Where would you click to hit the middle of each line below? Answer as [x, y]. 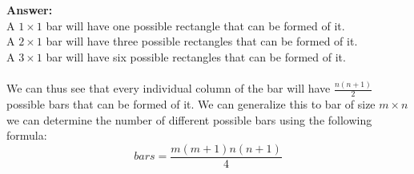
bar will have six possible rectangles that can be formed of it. [196, 56]
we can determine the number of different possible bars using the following [189, 119]
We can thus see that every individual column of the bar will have [169, 88]
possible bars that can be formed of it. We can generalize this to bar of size [191, 104]
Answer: [30, 10]
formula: [27, 135]
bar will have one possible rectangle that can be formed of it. [195, 25]
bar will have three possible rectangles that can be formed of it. [202, 41]
